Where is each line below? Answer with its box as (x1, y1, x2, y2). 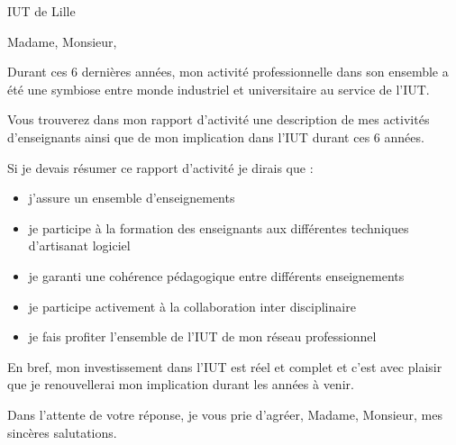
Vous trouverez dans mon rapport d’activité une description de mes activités (7, 110, 430, 129)
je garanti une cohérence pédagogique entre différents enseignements (28, 266, 405, 285)
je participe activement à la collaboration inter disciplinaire (28, 296, 356, 315)
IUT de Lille (7, 2, 76, 20)
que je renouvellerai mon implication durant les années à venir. (7, 375, 354, 394)
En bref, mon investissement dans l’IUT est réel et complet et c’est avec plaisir (7, 357, 442, 376)
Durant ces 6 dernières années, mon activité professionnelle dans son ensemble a (7, 62, 449, 81)
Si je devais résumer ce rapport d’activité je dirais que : (7, 158, 314, 177)
